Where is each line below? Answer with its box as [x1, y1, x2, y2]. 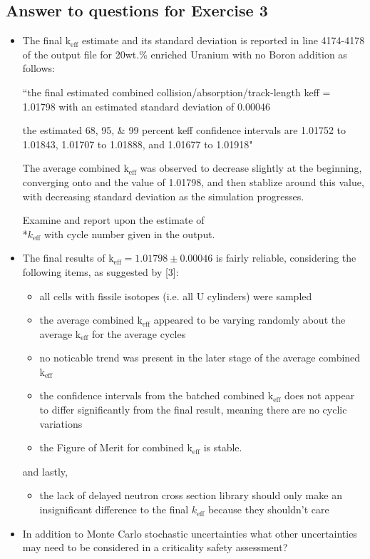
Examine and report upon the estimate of [22, 212, 205, 227]
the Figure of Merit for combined [39, 440, 184, 455]
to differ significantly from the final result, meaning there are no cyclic [39, 402, 347, 417]
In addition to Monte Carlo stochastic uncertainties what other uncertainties [22, 525, 357, 540]
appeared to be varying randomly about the [153, 312, 346, 327]
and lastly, [22, 463, 68, 478]
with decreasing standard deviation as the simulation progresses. [22, 188, 304, 203]
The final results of [22, 250, 106, 265]
